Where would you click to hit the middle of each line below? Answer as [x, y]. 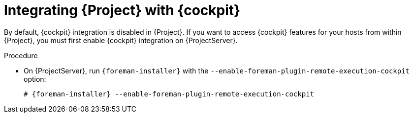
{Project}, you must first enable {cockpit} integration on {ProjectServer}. [121, 40]
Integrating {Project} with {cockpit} [122, 10]
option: [35, 79]
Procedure [21, 55]
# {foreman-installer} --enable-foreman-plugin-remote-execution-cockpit [169, 94]
